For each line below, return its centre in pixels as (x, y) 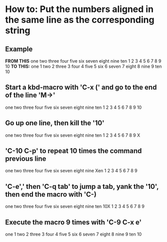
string (18, 31)
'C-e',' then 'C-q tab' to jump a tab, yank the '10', (82, 186)
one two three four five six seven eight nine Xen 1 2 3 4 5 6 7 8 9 (71, 171)
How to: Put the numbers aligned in (79, 9)
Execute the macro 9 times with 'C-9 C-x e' (74, 222)
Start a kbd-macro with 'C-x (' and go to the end (81, 87)
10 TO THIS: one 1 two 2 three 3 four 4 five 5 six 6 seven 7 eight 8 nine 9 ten (83, 66)
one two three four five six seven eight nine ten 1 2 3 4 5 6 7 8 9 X (73, 135)
